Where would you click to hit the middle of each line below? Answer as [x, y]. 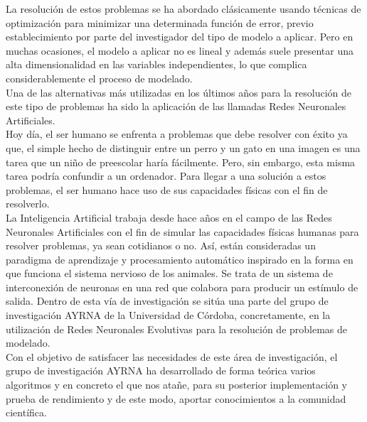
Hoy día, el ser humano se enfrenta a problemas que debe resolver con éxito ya [177, 134]
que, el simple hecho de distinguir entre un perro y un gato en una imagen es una [183, 147]
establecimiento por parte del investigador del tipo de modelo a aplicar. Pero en [180, 37]
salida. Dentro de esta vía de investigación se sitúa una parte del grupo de [167, 301]
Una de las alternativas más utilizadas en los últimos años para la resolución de [179, 92]
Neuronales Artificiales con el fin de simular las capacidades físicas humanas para [182, 231]
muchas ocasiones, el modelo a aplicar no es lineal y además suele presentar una [180, 50]
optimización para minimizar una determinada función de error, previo [160, 22]
